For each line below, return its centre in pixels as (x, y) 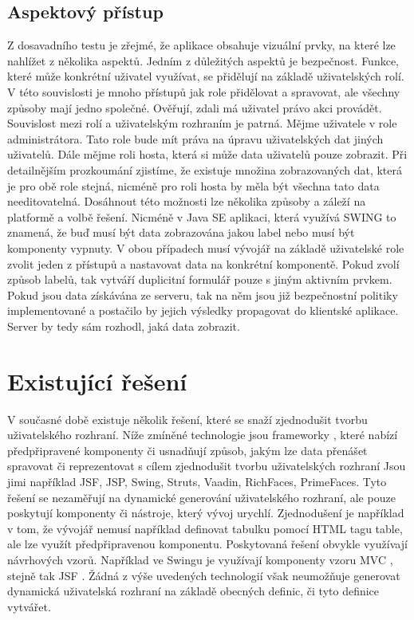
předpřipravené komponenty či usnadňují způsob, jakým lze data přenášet (187, 450)
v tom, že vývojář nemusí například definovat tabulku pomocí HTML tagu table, (205, 528)
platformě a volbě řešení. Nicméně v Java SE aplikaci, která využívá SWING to (202, 216)
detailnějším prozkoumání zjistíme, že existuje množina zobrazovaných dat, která (205, 169)
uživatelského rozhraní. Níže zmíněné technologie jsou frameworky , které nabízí (203, 435)
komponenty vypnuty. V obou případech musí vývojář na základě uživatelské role (206, 247)
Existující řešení (97, 381)
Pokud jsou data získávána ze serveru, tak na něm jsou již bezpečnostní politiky (203, 294)
